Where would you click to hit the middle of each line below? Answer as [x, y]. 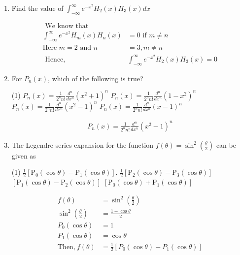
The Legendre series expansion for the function [82, 144]
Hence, [55, 59]
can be [226, 144]
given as [24, 155]
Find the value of [37, 8]
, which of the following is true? [96, 78]
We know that [67, 26]
